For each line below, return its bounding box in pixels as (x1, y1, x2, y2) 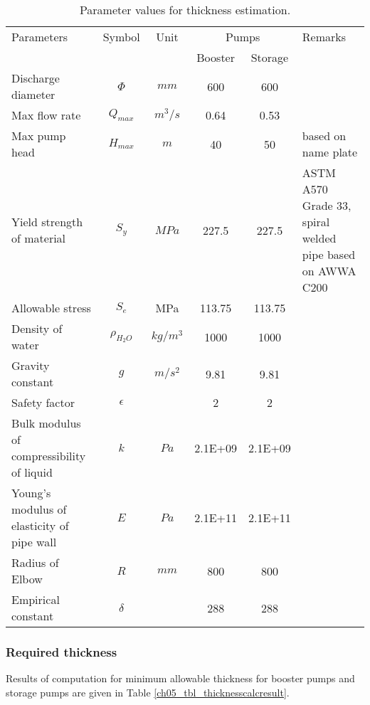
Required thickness (6, 642, 117, 660)
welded (302, 230, 337, 246)
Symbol (102, 28, 140, 45)
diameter (11, 86, 55, 102)
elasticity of (11, 517, 69, 534)
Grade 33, (302, 197, 351, 213)
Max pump (11, 127, 66, 144)
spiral (302, 213, 330, 230)
